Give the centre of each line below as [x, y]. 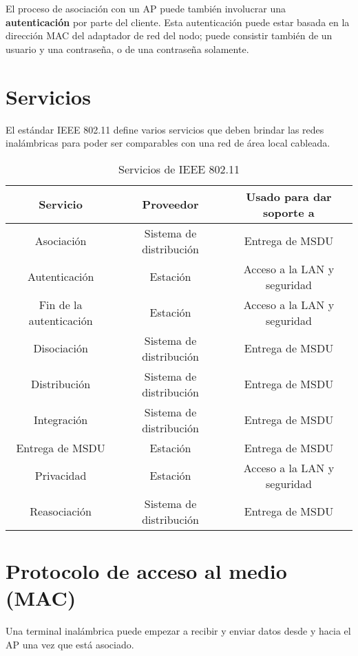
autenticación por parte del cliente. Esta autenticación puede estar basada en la [178, 22]
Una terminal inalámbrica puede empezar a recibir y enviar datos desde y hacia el [178, 631]
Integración [61, 420]
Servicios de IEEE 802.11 [179, 169]
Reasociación [61, 511]
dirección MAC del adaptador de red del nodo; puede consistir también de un [169, 35]
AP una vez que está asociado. [70, 644]
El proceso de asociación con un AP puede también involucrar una [146, 8]
